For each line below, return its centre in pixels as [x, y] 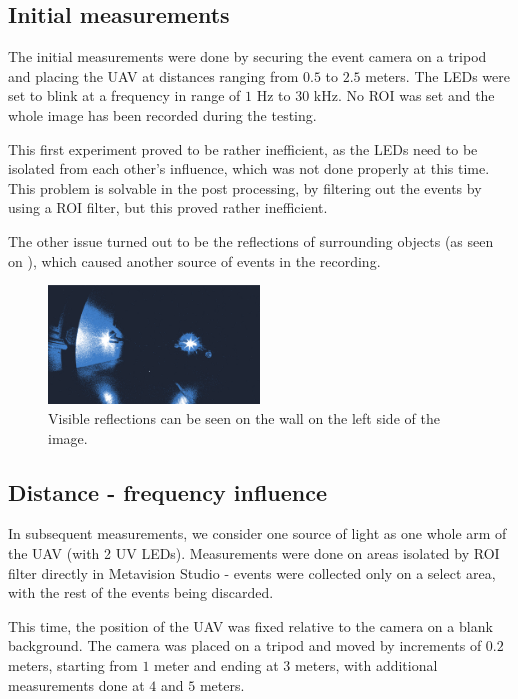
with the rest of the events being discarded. [141, 592]
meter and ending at [216, 664]
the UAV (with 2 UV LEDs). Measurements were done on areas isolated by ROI [254, 552]
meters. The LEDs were [437, 75]
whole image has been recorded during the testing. [162, 114]
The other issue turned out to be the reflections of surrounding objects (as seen [251, 240]
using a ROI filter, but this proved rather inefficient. [168, 207]
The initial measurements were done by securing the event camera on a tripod [247, 56]
